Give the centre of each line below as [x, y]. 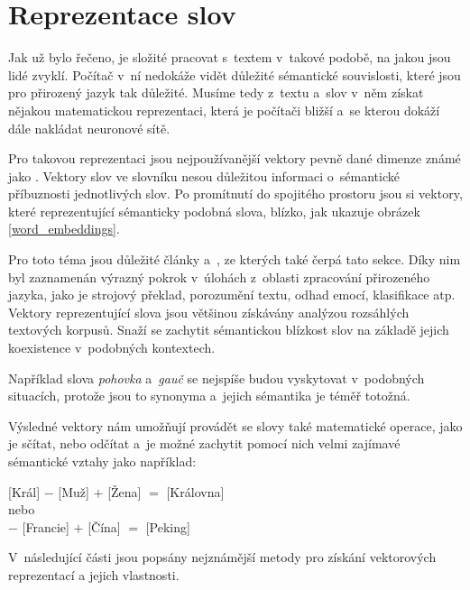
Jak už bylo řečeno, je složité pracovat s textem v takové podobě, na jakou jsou [230, 57]
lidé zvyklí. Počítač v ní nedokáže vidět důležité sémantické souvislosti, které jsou [235, 74]
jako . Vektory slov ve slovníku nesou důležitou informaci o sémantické [204, 175]
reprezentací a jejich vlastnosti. [94, 574]
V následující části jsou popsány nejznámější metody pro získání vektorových [222, 557]
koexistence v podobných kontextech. [112, 348]
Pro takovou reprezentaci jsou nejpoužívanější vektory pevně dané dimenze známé [235, 158]
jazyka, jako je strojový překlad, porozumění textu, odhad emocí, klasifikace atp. [232, 295]
